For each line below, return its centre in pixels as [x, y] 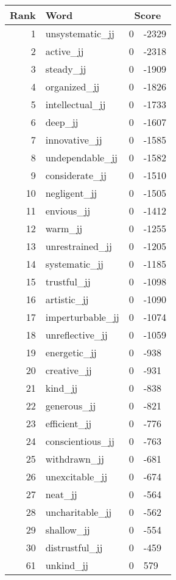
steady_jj [66, 69]
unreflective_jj [76, 335]
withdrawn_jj [75, 459]
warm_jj [64, 228]
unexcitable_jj [76, 476]
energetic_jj [71, 352]
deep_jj [62, 122]
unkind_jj [67, 565]
